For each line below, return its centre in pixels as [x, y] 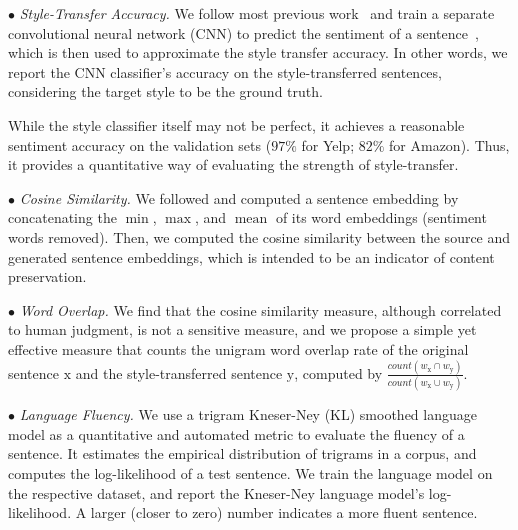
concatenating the [62, 217]
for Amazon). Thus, [449, 144]
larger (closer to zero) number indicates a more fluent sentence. [284, 512]
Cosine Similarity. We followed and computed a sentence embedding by [239, 197]
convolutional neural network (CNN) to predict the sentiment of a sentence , [243, 32]
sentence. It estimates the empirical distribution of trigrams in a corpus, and [242, 453]
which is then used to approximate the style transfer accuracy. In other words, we [258, 52]
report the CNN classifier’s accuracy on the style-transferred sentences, [225, 71]
